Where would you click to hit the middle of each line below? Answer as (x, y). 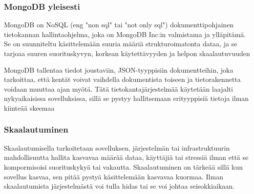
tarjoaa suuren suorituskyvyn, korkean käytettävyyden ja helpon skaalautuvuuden (127, 53)
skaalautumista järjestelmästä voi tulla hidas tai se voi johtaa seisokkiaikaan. (119, 186)
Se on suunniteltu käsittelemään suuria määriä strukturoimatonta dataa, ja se (121, 44)
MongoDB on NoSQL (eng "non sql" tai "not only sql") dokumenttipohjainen (119, 25)
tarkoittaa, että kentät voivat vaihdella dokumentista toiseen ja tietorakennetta (122, 79)
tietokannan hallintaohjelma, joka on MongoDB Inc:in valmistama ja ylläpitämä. (125, 34)
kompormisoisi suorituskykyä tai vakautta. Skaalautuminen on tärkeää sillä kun (124, 166)
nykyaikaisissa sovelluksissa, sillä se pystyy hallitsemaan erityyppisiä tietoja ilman (127, 98)
